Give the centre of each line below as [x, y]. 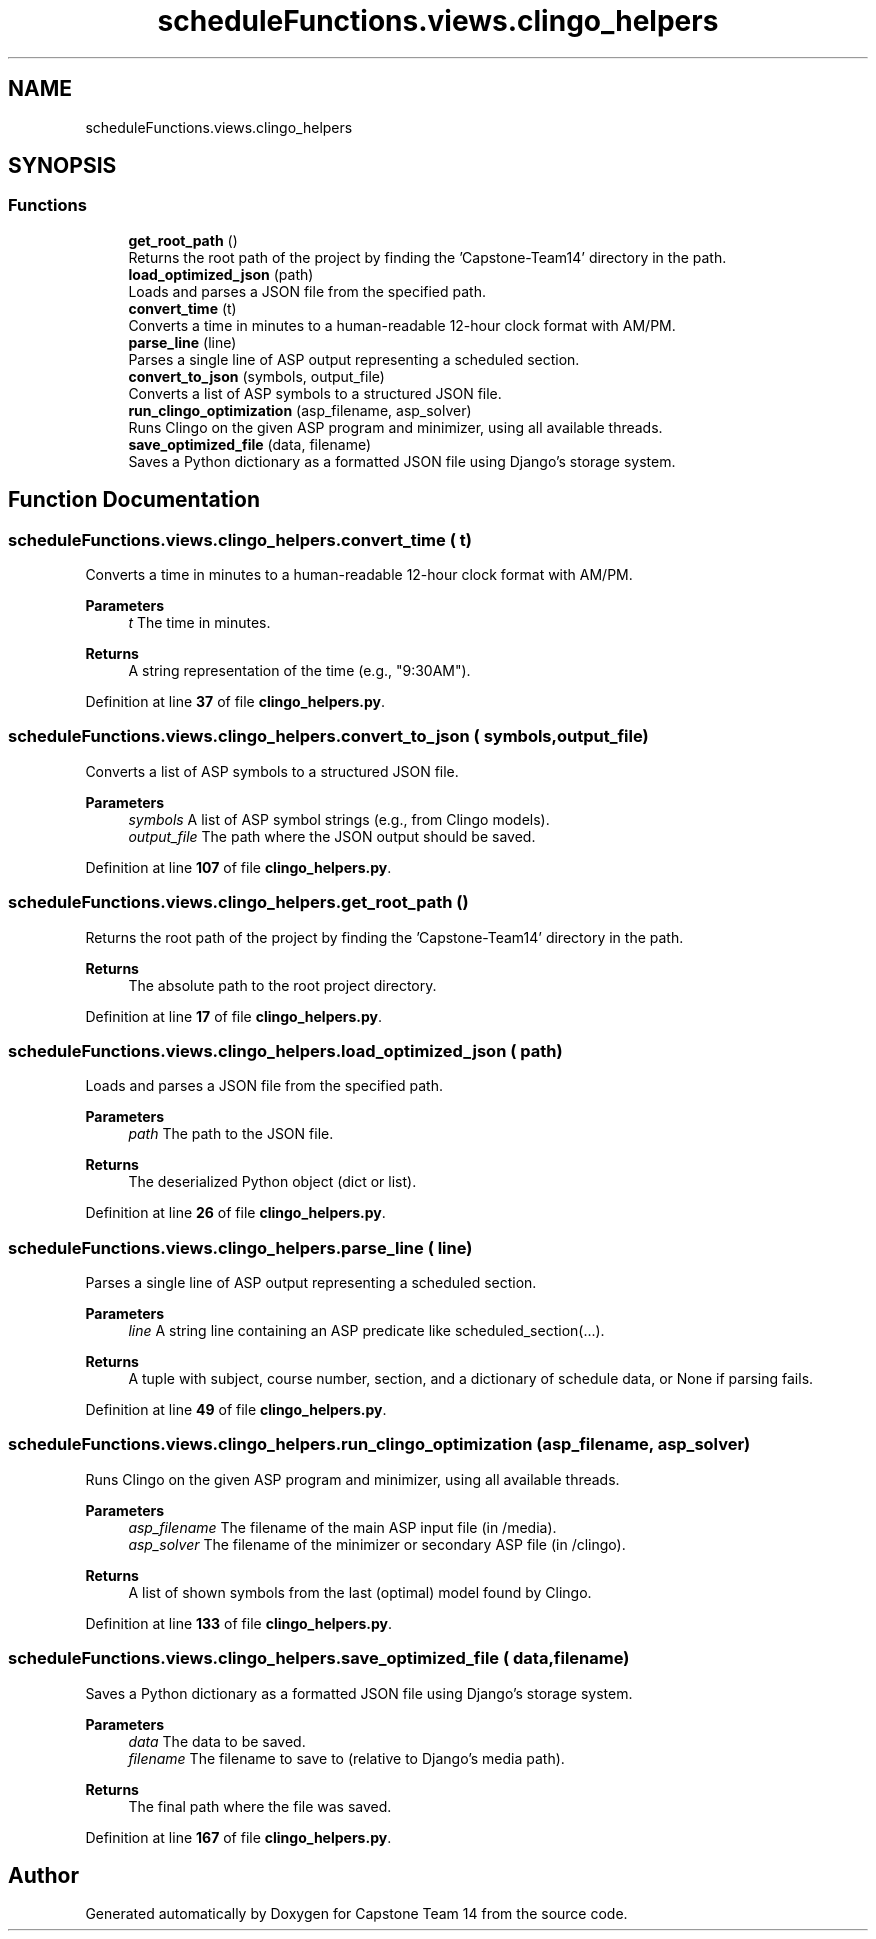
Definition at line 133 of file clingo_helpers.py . [239, 1623]
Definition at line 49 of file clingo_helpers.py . [236, 1410]
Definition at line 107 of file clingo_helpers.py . [238, 867]
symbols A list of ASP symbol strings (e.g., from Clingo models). [339, 819]
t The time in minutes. [199, 623]
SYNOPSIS [62, 166]
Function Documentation [134, 500]
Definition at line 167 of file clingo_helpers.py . [238, 1837]
